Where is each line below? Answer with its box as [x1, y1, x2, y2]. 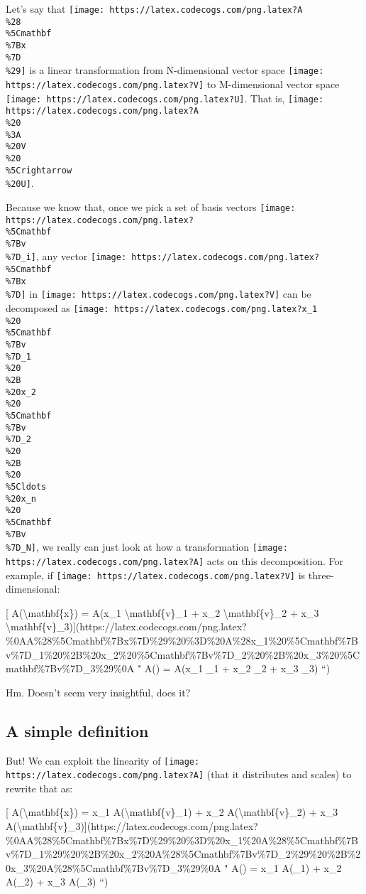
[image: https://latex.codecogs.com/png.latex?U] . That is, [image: [6, 90, 324, 105]
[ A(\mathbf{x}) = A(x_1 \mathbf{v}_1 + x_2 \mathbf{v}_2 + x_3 [6, 605, 319, 620]
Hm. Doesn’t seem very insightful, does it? [6, 684, 191, 699]
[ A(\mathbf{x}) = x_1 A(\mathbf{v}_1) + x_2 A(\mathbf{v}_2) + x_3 [6, 804, 338, 819]
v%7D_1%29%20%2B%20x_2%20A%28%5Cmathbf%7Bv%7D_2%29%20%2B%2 [6, 846, 361, 861]
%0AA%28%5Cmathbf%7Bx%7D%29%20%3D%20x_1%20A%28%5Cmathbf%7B [6, 832, 358, 847]
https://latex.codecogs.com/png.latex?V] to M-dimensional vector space [6, 76, 340, 91]
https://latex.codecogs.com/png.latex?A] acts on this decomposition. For [6, 553, 344, 568]
